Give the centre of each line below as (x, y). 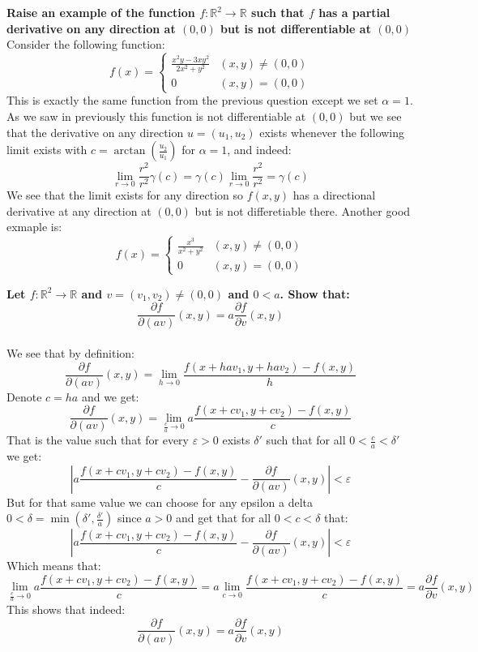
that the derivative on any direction (95, 132)
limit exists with (47, 150)
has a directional (334, 195)
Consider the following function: (86, 44)
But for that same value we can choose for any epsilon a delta (160, 502)
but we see (376, 116)
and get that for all (223, 518)
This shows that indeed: (66, 609)
